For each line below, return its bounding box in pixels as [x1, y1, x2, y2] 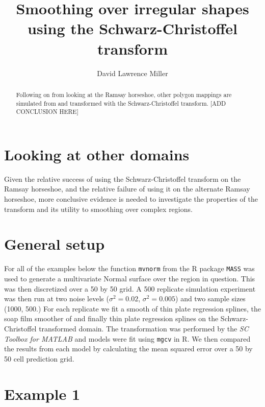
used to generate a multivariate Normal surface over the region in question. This [4, 273, 255, 283]
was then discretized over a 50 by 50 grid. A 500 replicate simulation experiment [4, 283, 256, 294]
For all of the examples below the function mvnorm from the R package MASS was [4, 263, 255, 274]
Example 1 [4, 383, 81, 404]
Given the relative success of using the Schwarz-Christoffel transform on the [4, 173, 241, 184]
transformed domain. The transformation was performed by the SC [39, 323, 249, 333]
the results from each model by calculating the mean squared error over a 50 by [4, 343, 253, 354]
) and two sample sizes [175, 293, 246, 304]
